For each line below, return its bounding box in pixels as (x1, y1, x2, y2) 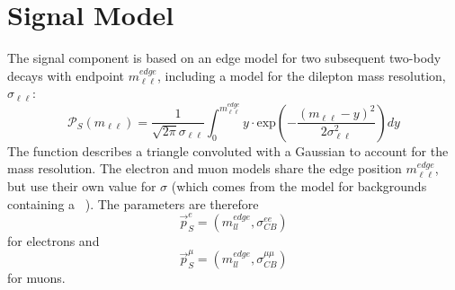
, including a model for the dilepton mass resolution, (156, 66, 446, 84)
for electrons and (7, 231, 100, 250)
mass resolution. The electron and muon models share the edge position (7, 159, 402, 178)
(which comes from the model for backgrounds (171, 176, 427, 195)
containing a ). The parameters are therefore (7, 194, 259, 213)
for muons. (7, 268, 66, 287)
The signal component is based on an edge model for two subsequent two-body (7, 48, 442, 67)
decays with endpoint (7, 66, 124, 84)
